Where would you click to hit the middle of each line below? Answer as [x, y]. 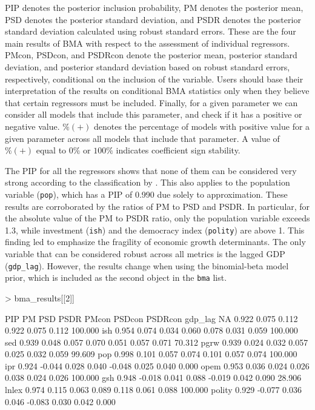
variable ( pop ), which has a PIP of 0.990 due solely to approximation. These [146, 194]
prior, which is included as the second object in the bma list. [116, 277]
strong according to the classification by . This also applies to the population [148, 182]
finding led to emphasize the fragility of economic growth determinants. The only [155, 242]
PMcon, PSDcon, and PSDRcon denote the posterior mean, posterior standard [151, 55]
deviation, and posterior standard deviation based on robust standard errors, [148, 66]
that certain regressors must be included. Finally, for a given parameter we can [151, 102]
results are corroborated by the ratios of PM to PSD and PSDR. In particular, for [157, 206]
